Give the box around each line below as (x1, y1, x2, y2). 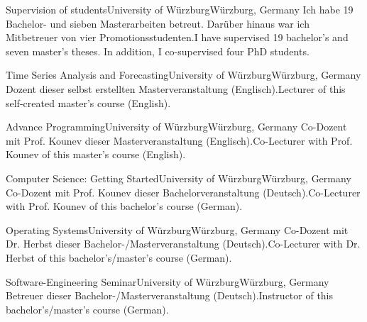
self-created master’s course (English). (6, 95, 171, 110)
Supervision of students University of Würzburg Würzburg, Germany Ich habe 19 (6, 2, 354, 16)
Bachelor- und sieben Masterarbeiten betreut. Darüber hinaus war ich (6, 16, 310, 30)
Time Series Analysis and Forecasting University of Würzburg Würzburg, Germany (6, 67, 361, 82)
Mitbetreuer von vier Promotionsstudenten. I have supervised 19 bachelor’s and (6, 30, 349, 45)
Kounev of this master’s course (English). (6, 147, 186, 162)
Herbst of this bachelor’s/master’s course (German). (6, 250, 232, 265)
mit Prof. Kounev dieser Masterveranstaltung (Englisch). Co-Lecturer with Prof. (6, 133, 353, 148)
